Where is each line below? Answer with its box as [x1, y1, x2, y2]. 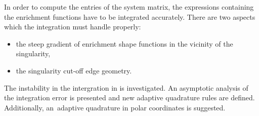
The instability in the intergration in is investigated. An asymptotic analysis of [4, 82, 248, 93]
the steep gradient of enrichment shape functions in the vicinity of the [16, 38, 233, 49]
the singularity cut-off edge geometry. [16, 65, 132, 75]
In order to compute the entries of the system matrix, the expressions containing [4, 2, 254, 12]
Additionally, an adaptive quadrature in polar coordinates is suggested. [4, 102, 226, 112]
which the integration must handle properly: [4, 21, 141, 32]
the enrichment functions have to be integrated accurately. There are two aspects [4, 11, 255, 22]
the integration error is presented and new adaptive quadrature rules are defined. [4, 92, 255, 103]
